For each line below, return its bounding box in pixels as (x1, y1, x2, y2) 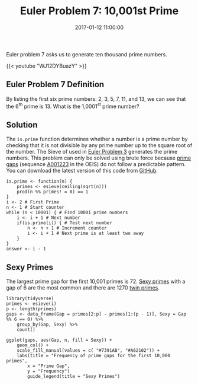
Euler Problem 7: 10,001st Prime (20, 4, 179, 18)
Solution (6, 120, 38, 130)
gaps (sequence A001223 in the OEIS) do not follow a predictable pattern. (6, 161, 186, 168)
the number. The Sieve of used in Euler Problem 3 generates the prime (6, 148, 178, 155)
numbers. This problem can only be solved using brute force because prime (6, 154, 191, 161)
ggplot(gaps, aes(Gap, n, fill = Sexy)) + (6, 337, 112, 343)
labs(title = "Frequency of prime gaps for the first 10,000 (17, 353, 170, 359)
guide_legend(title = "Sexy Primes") (27, 374, 120, 380)
